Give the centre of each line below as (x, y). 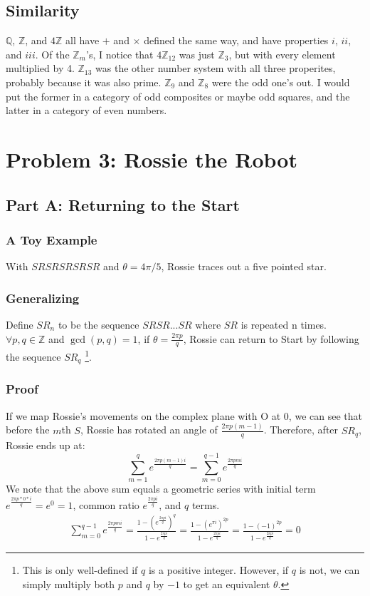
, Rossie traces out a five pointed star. (244, 266)
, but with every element (282, 54)
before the (28, 430)
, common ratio (106, 504)
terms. (206, 504)
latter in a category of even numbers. (86, 110)
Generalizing (43, 298)
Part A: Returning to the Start (123, 204)
